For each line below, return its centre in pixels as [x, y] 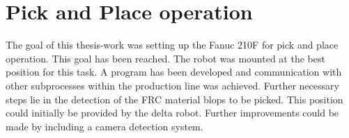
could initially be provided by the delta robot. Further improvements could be [172, 113]
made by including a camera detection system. [104, 126]
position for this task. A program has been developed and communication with [174, 72]
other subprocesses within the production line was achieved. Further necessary [172, 85]
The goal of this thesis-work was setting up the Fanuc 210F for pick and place [172, 45]
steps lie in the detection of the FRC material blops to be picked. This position [174, 99]
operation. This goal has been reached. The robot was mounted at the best [165, 58]
